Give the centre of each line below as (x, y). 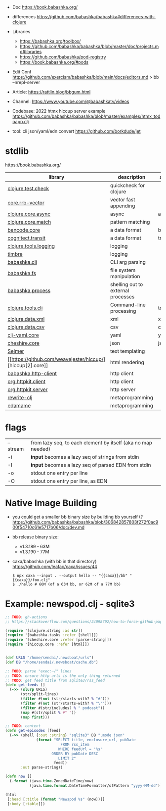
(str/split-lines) (39, 694)
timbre (15, 254)
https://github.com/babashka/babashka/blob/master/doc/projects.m (89, 46)
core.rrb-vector (26, 202)
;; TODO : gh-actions (26, 617)
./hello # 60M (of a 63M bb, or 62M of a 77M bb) (69, 584)
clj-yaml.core (23, 335)
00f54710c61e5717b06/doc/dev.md (48, 527)
